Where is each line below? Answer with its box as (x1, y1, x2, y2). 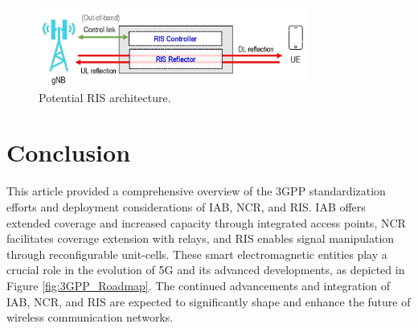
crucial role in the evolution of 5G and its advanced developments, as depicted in (6, 261, 405, 278)
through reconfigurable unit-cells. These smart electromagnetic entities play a (6, 245, 387, 262)
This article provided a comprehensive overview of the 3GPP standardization (6, 182, 386, 199)
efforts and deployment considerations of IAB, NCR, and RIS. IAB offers (6, 199, 366, 215)
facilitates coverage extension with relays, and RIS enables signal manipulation (6, 230, 395, 247)
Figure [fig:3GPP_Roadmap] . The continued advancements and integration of (6, 277, 391, 293)
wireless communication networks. (6, 309, 174, 326)
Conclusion (6, 136, 131, 169)
